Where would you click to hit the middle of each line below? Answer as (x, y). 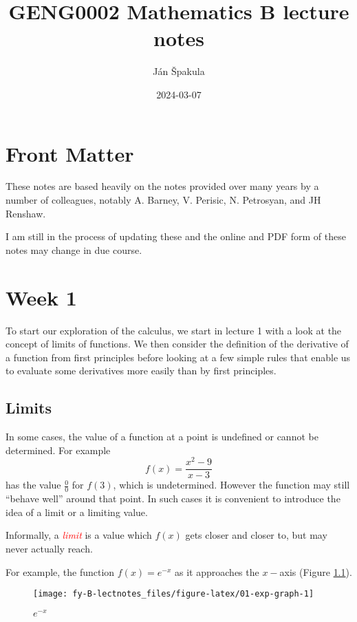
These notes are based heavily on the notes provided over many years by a (162, 186)
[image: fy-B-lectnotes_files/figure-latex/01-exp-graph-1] (174, 594)
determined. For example (58, 450)
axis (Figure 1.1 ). (316, 571)
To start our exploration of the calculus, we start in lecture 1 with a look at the (174, 330)
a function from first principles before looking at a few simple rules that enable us (178, 357)
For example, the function (60, 571)
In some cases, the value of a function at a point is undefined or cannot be (162, 437)
